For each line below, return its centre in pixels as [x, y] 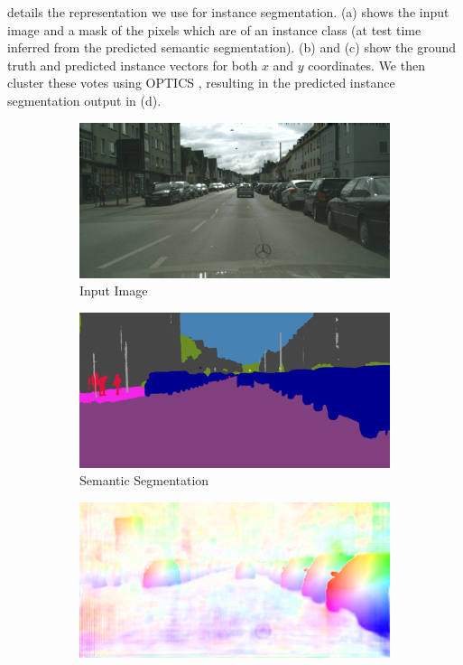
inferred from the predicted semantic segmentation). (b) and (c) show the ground [232, 47]
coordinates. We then [366, 65]
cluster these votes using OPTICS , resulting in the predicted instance [201, 83]
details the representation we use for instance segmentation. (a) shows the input [228, 12]
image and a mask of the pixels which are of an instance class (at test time [214, 29]
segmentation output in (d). [84, 100]
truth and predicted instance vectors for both [133, 65]
